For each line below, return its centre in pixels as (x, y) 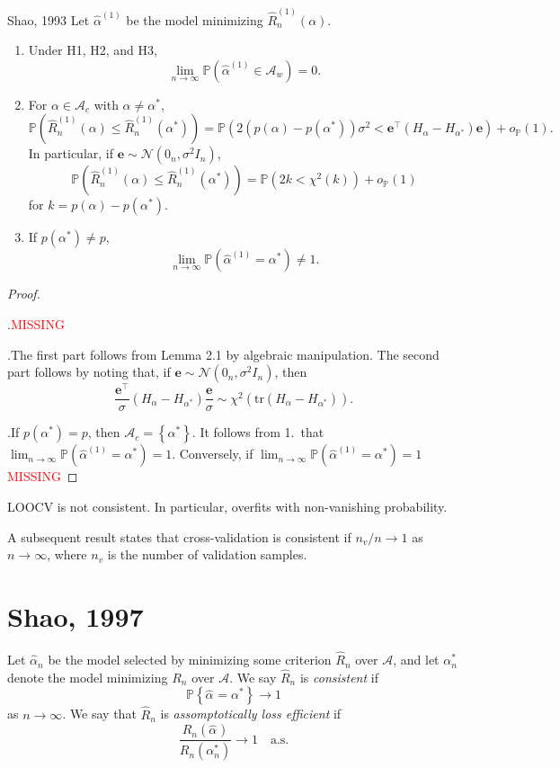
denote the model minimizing (88, 677)
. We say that (99, 714)
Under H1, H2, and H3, (93, 50)
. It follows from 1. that (258, 432)
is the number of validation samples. (207, 554)
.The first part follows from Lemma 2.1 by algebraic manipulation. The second (223, 354)
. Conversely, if (213, 454)
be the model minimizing (195, 19)
